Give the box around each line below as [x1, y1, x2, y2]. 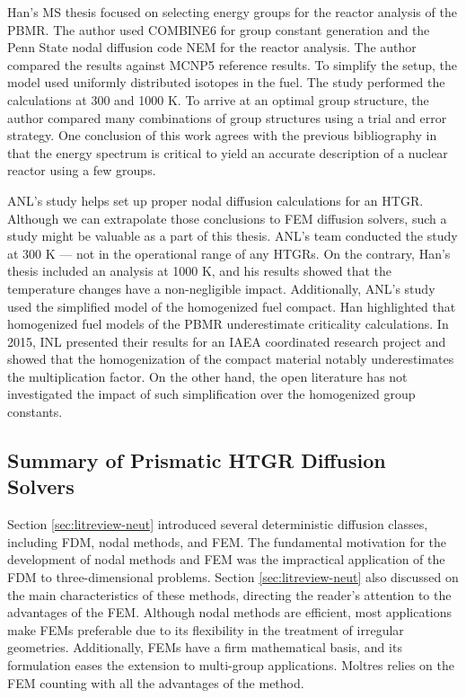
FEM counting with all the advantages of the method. [7, 673, 304, 692]
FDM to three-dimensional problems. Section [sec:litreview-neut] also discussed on [7, 568, 459, 587]
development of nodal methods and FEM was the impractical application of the [7, 550, 445, 569]
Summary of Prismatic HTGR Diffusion [7, 446, 386, 474]
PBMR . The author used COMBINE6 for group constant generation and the [7, 20, 430, 39]
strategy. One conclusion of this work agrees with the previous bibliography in [7, 126, 437, 145]
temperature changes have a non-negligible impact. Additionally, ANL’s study [7, 278, 435, 297]
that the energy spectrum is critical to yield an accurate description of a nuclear [7, 143, 448, 162]
